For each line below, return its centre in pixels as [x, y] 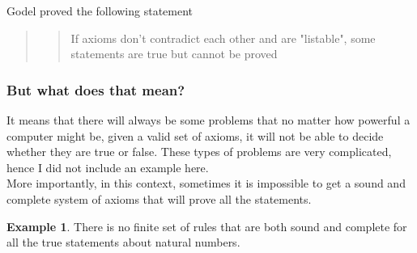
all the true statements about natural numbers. [123, 242]
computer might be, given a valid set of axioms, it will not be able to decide [195, 135]
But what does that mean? [96, 89]
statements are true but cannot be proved [174, 54]
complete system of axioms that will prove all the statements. [159, 198]
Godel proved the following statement [100, 11]
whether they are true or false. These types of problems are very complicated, [199, 152]
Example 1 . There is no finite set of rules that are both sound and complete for [207, 226]
